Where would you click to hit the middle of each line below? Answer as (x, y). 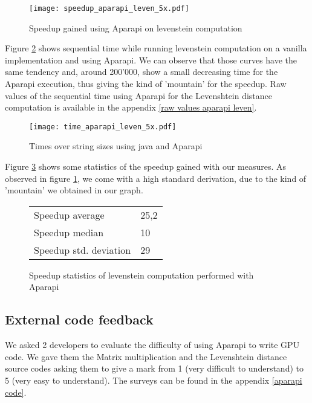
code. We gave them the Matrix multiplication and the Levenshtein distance (146, 356)
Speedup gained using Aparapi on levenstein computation (136, 27)
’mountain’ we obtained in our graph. (74, 190)
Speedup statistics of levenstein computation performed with (141, 275)
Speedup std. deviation (83, 250)
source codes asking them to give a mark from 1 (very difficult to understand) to (154, 368)
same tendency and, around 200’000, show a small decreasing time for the (141, 72)
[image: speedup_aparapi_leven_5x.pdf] (109, 8)
